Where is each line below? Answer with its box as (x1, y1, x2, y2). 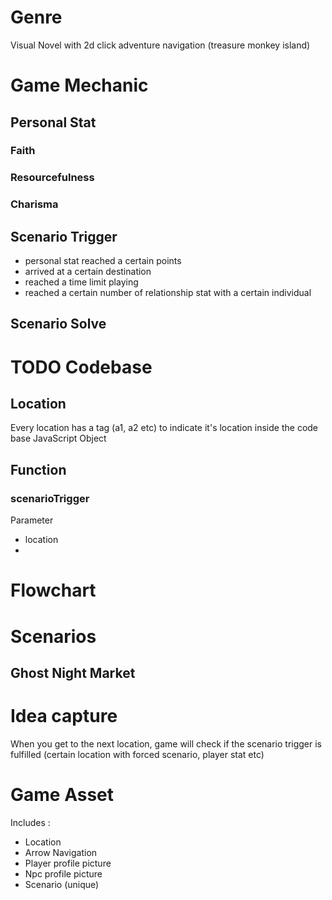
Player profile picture (24, 857, 112, 869)
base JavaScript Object (10, 432, 107, 445)
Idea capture (10, 705, 118, 728)
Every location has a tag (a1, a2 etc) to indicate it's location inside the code (10, 422, 319, 434)
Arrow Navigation (24, 846, 98, 858)
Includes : (10, 816, 51, 828)
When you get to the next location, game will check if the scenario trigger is (10, 737, 323, 750)
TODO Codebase (10, 356, 153, 378)
